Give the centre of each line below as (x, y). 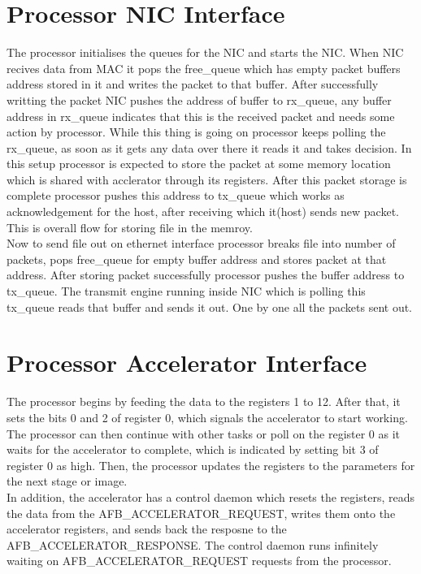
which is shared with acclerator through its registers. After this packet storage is (207, 179)
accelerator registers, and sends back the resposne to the (147, 529)
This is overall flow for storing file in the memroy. (130, 227)
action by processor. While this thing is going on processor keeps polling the (196, 132)
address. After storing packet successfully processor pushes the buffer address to (206, 275)
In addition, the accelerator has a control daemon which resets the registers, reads (210, 496)
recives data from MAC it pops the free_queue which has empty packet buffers (204, 68)
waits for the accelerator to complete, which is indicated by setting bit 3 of (193, 449)
